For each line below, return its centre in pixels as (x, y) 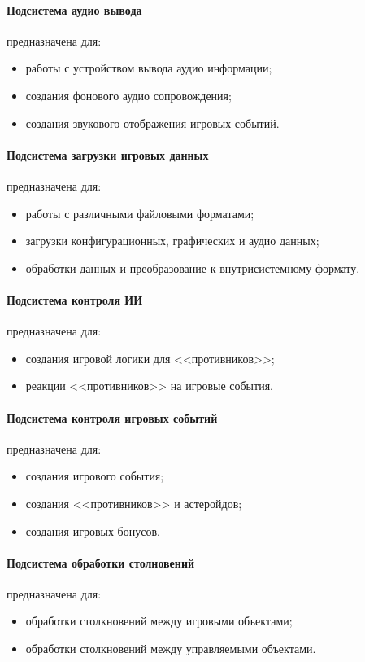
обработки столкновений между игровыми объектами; (159, 621)
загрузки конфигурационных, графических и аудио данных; (172, 241)
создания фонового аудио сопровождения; (128, 95)
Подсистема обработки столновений (101, 562)
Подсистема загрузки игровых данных (108, 154)
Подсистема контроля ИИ (75, 299)
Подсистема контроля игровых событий (112, 417)
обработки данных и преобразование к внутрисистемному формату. (193, 267)
